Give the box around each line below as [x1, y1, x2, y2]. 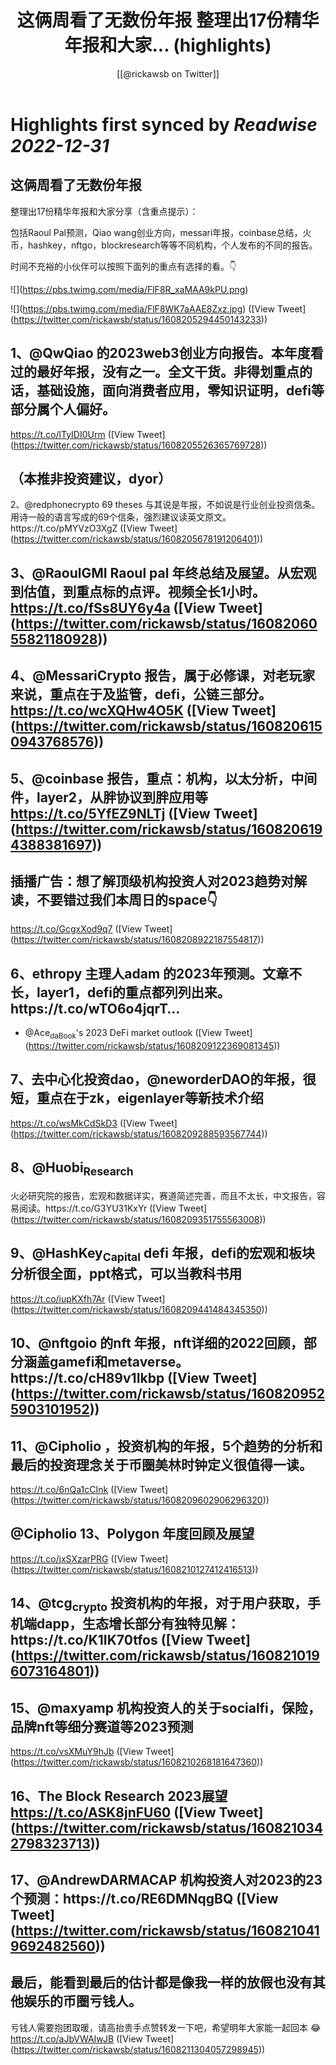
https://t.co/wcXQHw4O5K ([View [10, 702, 230, 720]
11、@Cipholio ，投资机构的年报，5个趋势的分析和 [10, 1437, 323, 1455]
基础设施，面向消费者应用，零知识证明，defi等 [36, 382, 325, 400]
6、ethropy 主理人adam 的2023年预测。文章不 [10, 965, 303, 982]
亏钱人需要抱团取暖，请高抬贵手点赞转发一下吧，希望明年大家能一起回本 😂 [10, 2021, 322, 2033]
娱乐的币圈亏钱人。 [23, 1993, 142, 2010]
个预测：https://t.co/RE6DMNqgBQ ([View [10, 1890, 279, 1907]
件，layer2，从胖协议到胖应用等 [10, 789, 209, 806]
